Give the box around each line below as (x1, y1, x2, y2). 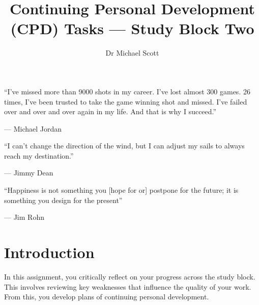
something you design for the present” (4, 194, 123, 205)
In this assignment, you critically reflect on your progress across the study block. (4, 271, 255, 282)
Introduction (4, 242, 95, 263)
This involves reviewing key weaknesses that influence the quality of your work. (4, 281, 251, 292)
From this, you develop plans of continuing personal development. (4, 291, 209, 302)
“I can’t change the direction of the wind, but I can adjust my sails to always (4, 140, 245, 151)
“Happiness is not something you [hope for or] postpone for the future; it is (4, 185, 239, 195)
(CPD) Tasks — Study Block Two (10, 18, 254, 39)
